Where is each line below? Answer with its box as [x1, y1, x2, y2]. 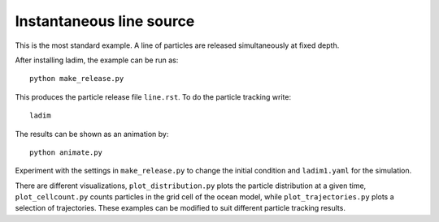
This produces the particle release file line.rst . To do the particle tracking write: [15, 92, 292, 101]
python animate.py [29, 147, 103, 157]
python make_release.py [29, 74, 124, 83]
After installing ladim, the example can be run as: [15, 55, 179, 65]
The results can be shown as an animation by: [15, 129, 169, 139]
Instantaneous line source [15, 12, 195, 30]
